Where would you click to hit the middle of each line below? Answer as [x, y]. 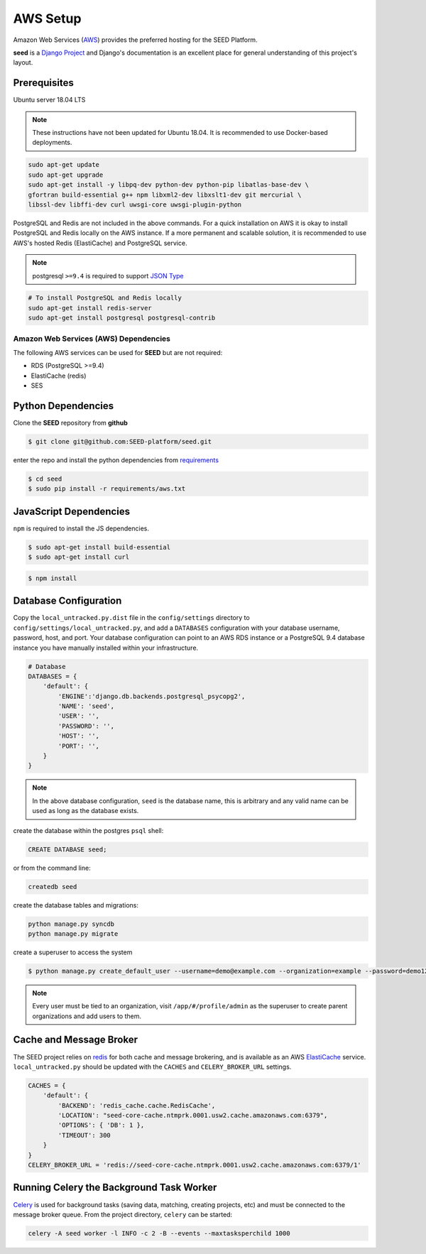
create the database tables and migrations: [76, 905]
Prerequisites [43, 83]
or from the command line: [52, 868]
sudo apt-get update [64, 165]
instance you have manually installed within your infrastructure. [106, 648]
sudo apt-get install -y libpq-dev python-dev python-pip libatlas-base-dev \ [168, 185]
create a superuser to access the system [73, 952]
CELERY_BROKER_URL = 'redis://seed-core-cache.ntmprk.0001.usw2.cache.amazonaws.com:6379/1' [195, 1165]
